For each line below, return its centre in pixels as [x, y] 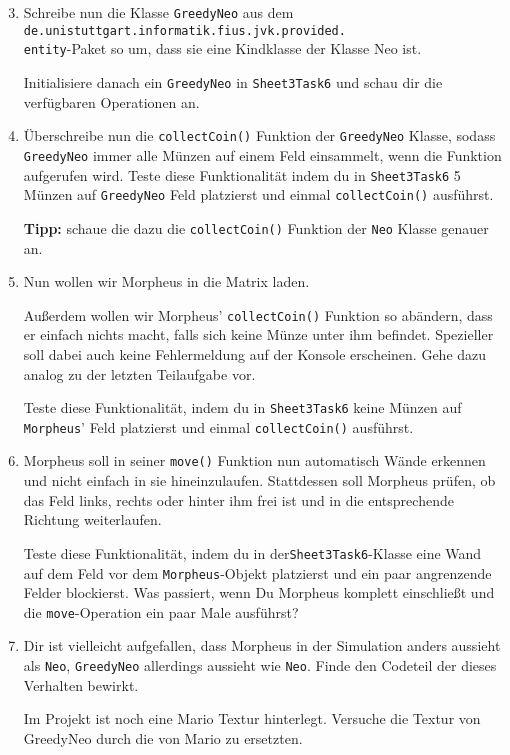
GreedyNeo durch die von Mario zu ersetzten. [163, 737]
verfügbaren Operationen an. [111, 101]
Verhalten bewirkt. [81, 684]
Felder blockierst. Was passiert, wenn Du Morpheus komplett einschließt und [259, 592]
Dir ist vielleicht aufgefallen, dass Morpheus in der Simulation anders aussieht [262, 645]
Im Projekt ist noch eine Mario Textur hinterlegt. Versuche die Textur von [252, 718]
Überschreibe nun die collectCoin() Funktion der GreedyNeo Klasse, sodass [259, 135]
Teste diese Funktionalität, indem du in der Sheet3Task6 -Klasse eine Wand [252, 552]
